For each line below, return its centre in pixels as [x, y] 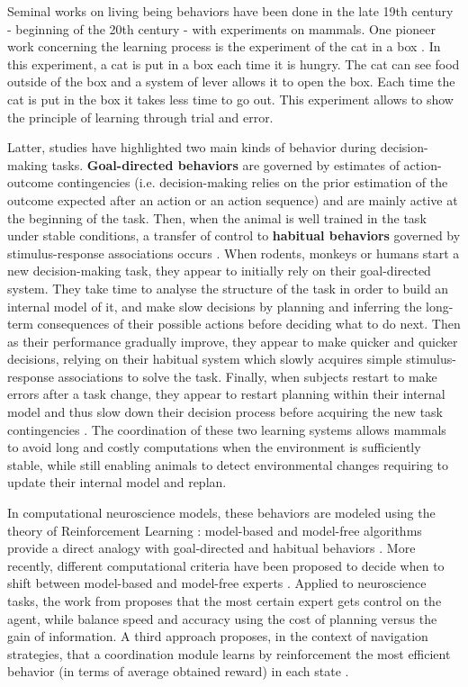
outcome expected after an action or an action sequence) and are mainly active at [233, 199]
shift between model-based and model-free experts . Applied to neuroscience [217, 583]
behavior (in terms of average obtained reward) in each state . [178, 671]
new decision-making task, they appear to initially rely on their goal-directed [219, 271]
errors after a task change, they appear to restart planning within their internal [226, 394]
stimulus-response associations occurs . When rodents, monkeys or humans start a [234, 253]
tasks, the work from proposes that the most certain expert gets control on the [225, 601]
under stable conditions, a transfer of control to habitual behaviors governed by [234, 235]
